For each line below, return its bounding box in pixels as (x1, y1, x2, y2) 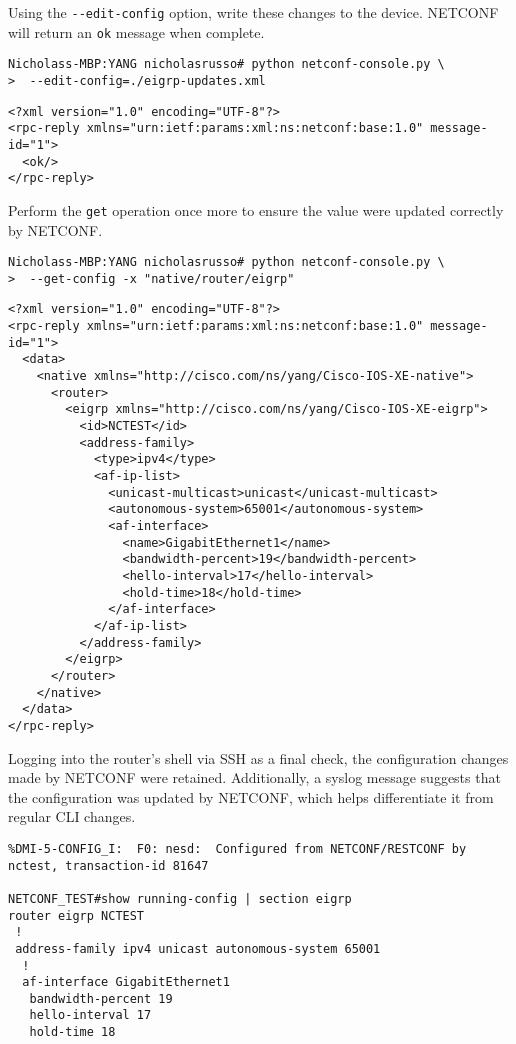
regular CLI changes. (8, 806, 136, 827)
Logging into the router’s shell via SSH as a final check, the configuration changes (8, 747, 509, 768)
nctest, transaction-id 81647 (8, 858, 209, 873)
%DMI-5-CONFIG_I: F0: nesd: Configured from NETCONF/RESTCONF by (8, 841, 467, 856)
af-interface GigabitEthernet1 (22, 975, 230, 990)
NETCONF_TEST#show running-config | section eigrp (8, 891, 352, 906)
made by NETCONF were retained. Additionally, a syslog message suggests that (8, 767, 501, 788)
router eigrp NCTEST (8, 908, 145, 923)
